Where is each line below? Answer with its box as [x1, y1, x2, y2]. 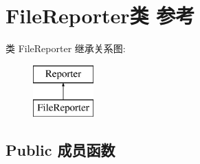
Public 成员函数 [5, 139, 115, 161]
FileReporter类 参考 [5, 1, 195, 30]
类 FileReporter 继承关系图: [5, 41, 126, 56]
